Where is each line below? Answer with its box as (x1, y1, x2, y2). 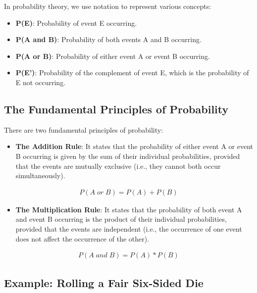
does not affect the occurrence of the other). (15, 233, 150, 244)
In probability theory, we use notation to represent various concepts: (4, 1, 211, 11)
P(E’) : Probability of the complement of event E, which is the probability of (15, 67, 249, 78)
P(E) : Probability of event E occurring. (15, 17, 137, 28)
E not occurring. (15, 77, 66, 87)
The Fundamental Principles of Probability (4, 101, 229, 116)
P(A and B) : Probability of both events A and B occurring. (15, 34, 202, 45)
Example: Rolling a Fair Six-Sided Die (4, 275, 204, 290)
